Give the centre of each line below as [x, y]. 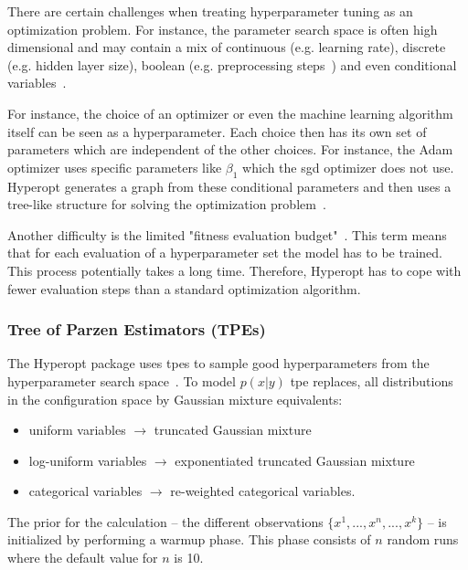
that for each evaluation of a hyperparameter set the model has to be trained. [225, 253]
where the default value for [83, 558]
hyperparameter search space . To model [122, 380]
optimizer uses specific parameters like [115, 167]
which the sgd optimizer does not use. [348, 167]
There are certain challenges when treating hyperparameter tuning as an [210, 11]
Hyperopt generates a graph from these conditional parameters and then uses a [229, 186]
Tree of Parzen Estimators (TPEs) [137, 329]
